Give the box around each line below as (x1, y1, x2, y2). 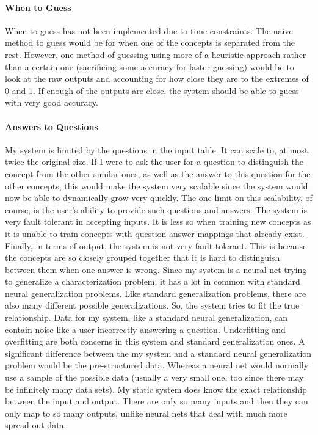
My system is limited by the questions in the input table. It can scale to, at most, (5, 143, 311, 156)
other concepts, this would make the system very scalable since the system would (5, 179, 308, 192)
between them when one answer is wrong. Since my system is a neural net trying (5, 263, 307, 276)
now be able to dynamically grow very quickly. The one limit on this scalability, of (5, 191, 313, 204)
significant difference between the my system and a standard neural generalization (5, 346, 312, 359)
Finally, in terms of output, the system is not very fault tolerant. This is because (5, 239, 307, 252)
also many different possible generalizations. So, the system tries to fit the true (5, 299, 300, 312)
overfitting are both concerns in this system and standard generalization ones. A (5, 335, 305, 348)
